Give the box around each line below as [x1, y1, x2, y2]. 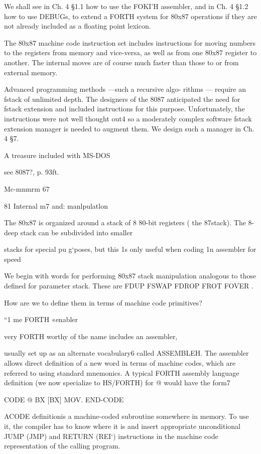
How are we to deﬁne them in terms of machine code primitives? [4, 297, 202, 308]
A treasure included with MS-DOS [4, 149, 110, 160]
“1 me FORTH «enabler [4, 314, 78, 325]
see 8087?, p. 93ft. [4, 167, 59, 177]
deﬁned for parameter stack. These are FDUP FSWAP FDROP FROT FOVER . [4, 280, 253, 291]
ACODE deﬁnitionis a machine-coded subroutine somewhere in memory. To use [4, 411, 249, 421]
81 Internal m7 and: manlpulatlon [4, 200, 108, 211]
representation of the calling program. [4, 440, 120, 451]
